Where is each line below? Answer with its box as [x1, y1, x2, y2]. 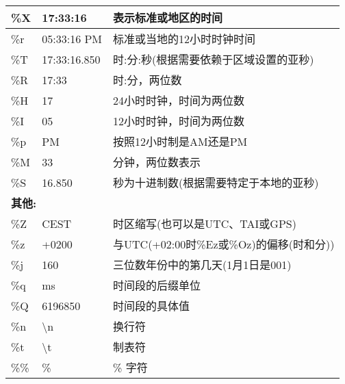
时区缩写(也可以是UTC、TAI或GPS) [113, 216, 296, 231]
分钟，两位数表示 [113, 154, 201, 170]
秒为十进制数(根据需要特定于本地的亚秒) [113, 175, 319, 190]
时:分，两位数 [113, 72, 182, 88]
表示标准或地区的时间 [113, 10, 223, 25]
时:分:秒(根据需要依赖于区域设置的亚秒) [113, 51, 314, 67]
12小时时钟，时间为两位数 [113, 113, 245, 129]
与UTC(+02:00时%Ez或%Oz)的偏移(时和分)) [113, 236, 335, 252]
